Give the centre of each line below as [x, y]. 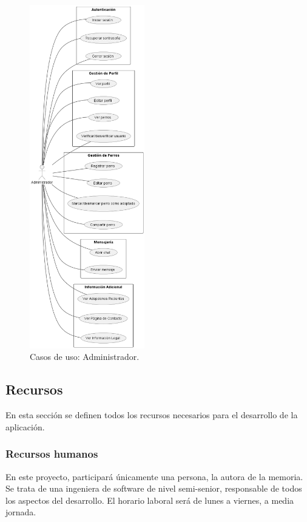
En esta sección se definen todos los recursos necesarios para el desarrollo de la [152, 415]
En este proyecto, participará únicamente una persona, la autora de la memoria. [154, 476]
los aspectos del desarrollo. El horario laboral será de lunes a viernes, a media [150, 500]
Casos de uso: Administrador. [85, 357]
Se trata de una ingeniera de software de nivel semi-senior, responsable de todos [154, 488]
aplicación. [25, 426]
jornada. [21, 512]
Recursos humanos [52, 454]
